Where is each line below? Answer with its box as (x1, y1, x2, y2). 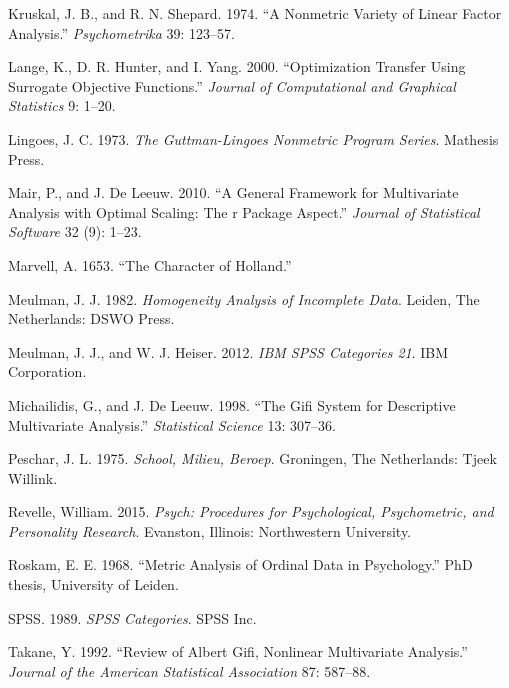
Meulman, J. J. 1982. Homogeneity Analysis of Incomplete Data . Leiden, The (8, 288, 480, 309)
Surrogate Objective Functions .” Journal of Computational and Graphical (8, 75, 456, 96)
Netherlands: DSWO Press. (8, 308, 175, 329)
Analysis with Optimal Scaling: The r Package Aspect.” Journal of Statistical (8, 201, 480, 222)
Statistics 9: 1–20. (8, 95, 116, 116)
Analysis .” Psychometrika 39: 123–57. (8, 22, 235, 43)
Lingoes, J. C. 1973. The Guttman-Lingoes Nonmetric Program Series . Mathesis (8, 128, 499, 149)
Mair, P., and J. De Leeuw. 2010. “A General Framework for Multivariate (8, 182, 459, 203)
